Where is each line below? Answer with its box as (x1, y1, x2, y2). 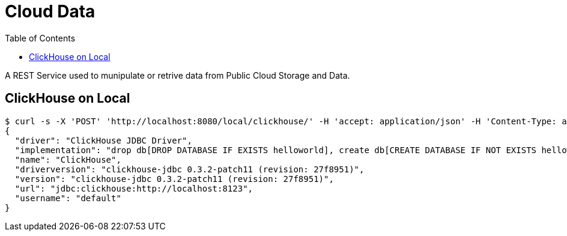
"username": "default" (14, 193, 121, 203)
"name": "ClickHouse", (14, 154, 121, 165)
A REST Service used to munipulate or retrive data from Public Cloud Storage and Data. (5, 70, 350, 80)
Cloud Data (5, 1, 96, 22)
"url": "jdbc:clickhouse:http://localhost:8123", (14, 183, 253, 193)
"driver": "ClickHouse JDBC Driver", (14, 135, 192, 145)
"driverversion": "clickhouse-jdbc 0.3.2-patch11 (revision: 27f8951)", (14, 164, 365, 174)
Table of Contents (5, 32, 76, 43)
